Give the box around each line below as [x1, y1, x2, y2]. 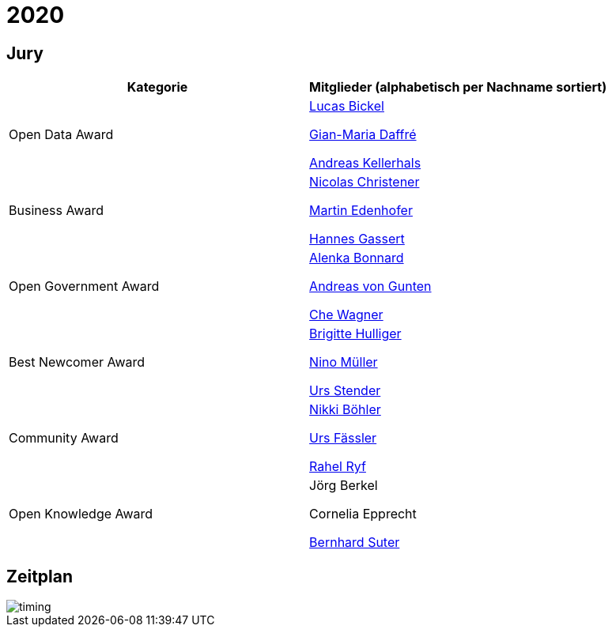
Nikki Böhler [309, 401, 381, 418]
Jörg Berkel [309, 477, 378, 494]
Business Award [9, 202, 104, 219]
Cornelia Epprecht [309, 506, 417, 522]
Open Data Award [9, 126, 114, 143]
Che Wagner [309, 307, 383, 323]
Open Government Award [9, 278, 160, 295]
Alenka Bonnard [309, 250, 404, 266]
